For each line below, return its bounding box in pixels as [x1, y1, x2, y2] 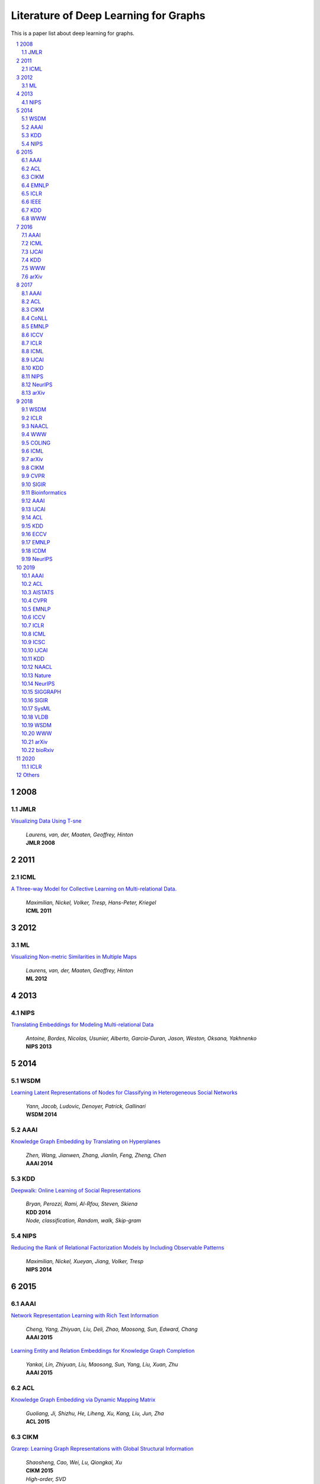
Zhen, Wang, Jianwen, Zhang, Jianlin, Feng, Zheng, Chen [25, 1152, 167, 1159]
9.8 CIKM [21, 464, 44, 471]
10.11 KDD [21, 655, 44, 662]
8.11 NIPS [21, 373, 44, 380]
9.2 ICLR [21, 414, 43, 421]
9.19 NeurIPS [21, 556, 53, 563]
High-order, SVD [25, 1475, 66, 1482]
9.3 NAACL [21, 422, 49, 430]
